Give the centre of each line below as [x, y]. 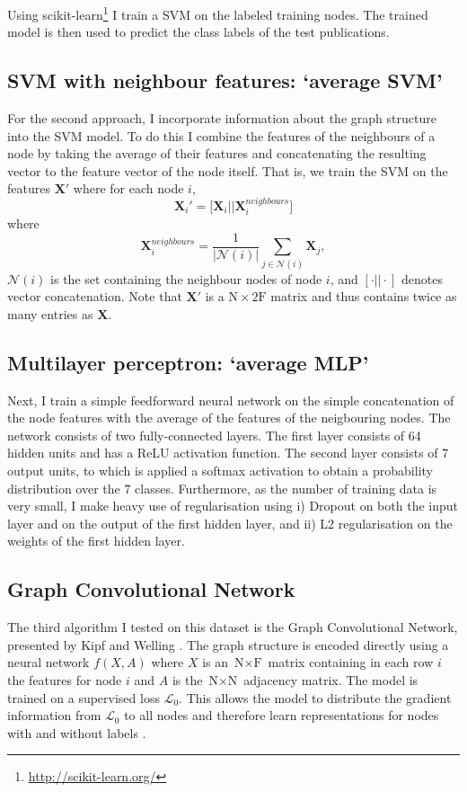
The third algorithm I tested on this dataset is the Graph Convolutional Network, [233, 627]
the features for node [65, 679]
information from [54, 715]
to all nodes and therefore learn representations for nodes [282, 715]
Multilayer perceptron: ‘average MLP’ [188, 362]
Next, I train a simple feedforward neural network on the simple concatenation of [231, 400]
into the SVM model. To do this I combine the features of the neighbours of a [221, 135]
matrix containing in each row [351, 662]
